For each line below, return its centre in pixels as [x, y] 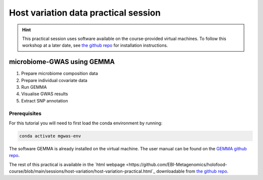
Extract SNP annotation [45, 100]
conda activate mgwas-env [50, 136]
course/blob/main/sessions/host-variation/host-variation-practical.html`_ [82, 171]
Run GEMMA [34, 87]
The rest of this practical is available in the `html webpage [67, 164]
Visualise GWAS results [45, 94]
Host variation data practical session [85, 13]
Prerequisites [25, 113]
